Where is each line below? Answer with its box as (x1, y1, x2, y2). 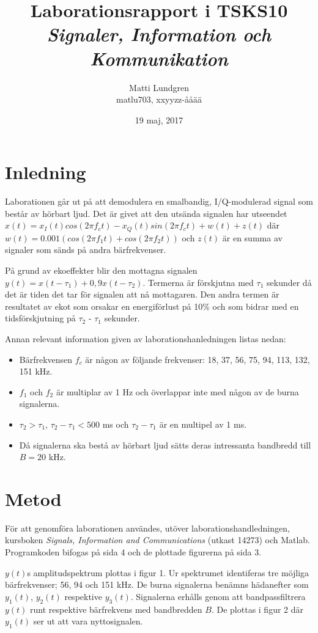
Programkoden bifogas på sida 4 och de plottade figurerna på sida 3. (5, 546, 262, 558)
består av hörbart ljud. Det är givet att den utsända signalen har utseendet (5, 207, 287, 219)
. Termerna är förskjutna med (142, 276, 254, 288)
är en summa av (222, 231, 283, 244)
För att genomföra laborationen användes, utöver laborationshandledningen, (5, 521, 290, 534)
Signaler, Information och (46, 21, 272, 47)
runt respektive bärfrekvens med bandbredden (30, 602, 202, 615)
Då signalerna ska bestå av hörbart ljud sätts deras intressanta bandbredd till (19, 438, 311, 451)
